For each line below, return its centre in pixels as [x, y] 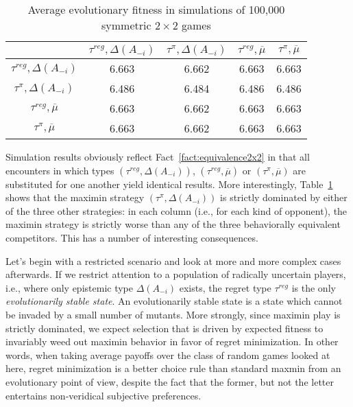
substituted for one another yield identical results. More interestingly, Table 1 [169, 184]
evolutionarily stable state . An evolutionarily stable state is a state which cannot [174, 301]
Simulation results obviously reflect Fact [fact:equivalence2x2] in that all [158, 156]
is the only [314, 287]
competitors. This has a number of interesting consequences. [132, 237]
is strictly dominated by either [284, 197]
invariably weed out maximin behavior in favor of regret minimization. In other [172, 341]
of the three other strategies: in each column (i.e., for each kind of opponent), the [176, 210]
